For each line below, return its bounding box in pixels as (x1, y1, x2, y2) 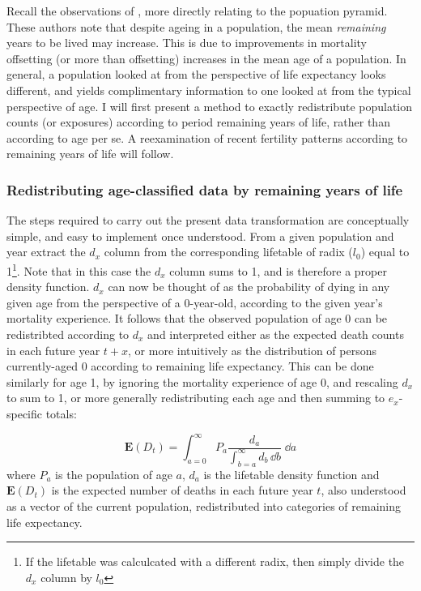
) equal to (360, 243, 410, 260)
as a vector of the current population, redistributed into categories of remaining (6, 497, 402, 514)
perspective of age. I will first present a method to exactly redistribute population (6, 97, 413, 114)
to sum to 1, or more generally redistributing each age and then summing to (6, 389, 385, 406)
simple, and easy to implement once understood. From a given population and (6, 227, 394, 244)
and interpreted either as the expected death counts (147, 325, 404, 342)
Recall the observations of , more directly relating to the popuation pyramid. (6, 2, 388, 19)
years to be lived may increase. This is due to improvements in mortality (6, 34, 367, 51)
